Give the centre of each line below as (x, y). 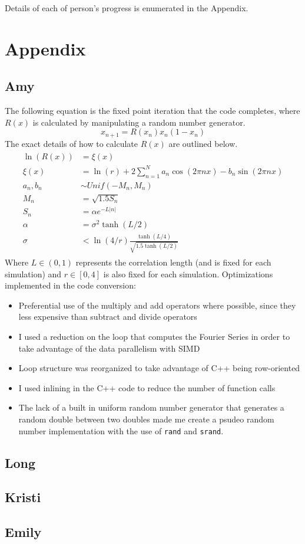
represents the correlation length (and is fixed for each (173, 262)
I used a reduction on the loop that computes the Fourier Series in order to (154, 337)
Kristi (23, 497)
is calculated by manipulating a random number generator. (139, 122)
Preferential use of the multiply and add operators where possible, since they (157, 305)
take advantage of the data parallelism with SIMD (109, 348)
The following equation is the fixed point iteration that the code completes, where (152, 111)
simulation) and (33, 273)
